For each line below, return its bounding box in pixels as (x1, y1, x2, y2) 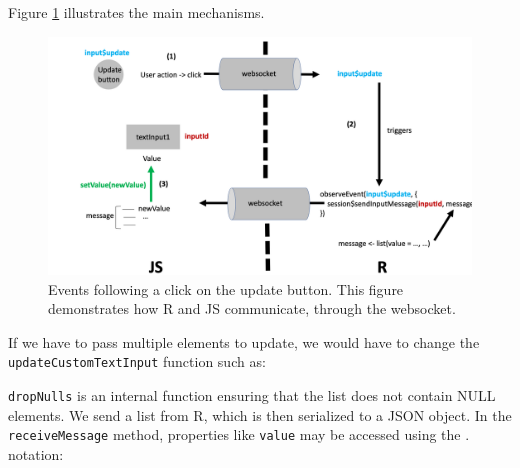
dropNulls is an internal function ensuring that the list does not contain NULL (8, 385, 496, 406)
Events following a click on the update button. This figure (48, 278, 404, 299)
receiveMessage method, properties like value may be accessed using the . (8, 424, 470, 445)
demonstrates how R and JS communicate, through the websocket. (48, 298, 456, 319)
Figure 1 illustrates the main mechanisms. (8, 2, 265, 22)
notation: (8, 444, 64, 465)
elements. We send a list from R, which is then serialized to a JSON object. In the (8, 404, 512, 425)
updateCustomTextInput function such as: (8, 351, 266, 372)
